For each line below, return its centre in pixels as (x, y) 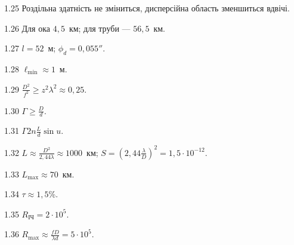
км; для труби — (100, 28)
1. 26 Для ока (27, 28)
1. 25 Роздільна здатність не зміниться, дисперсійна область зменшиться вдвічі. (147, 8)
